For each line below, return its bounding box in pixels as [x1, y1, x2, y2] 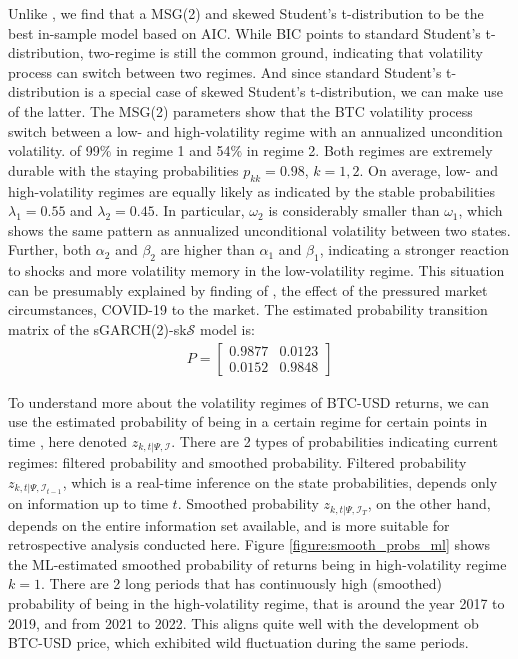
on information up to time [8, 493, 168, 514]
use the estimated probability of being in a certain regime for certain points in [8, 411, 488, 432]
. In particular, [154, 200, 245, 221]
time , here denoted [8, 430, 128, 451]
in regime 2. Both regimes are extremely [246, 140, 493, 161]
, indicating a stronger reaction [319, 239, 509, 260]
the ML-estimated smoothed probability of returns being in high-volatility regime [8, 553, 507, 574]
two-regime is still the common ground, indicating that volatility [88, 42, 483, 63]
